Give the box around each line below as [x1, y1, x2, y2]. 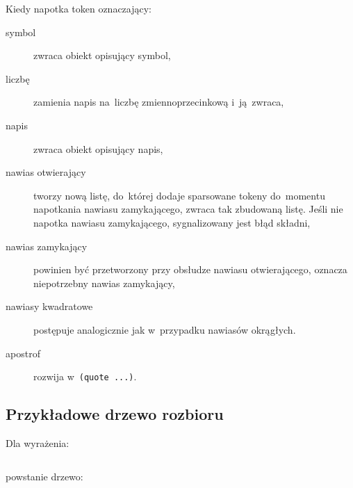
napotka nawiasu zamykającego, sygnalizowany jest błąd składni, [33, 215, 311, 229]
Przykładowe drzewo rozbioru [6, 403, 224, 425]
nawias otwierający [6, 165, 86, 179]
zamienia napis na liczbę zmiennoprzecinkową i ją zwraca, [33, 95, 284, 109]
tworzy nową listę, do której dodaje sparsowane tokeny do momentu [33, 188, 325, 202]
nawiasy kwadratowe [6, 299, 93, 314]
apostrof [6, 345, 40, 360]
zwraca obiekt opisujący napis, [33, 141, 163, 156]
